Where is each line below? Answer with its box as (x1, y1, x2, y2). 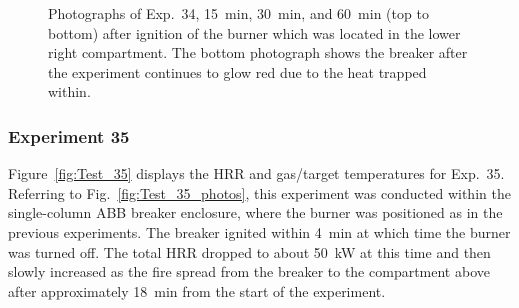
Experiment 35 (8, 123, 130, 148)
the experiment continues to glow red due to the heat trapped (48, 61, 427, 82)
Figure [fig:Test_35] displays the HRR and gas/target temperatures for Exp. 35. (8, 163, 505, 184)
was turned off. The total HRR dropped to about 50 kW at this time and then (8, 241, 491, 262)
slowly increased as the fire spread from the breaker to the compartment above (8, 261, 490, 282)
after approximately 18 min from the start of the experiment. (8, 280, 386, 301)
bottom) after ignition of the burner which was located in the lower (48, 22, 461, 43)
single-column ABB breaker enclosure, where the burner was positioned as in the (8, 202, 503, 223)
